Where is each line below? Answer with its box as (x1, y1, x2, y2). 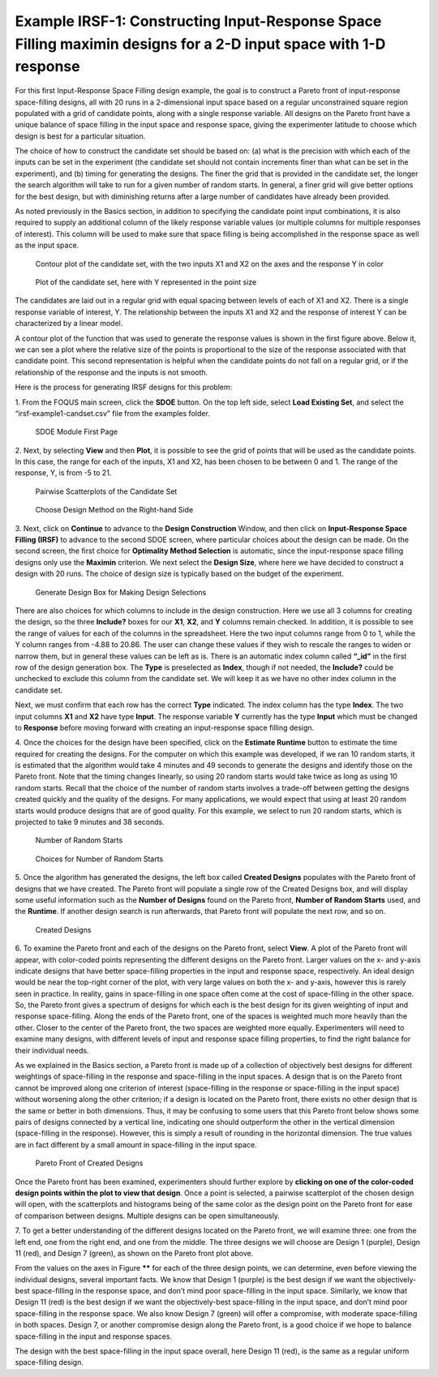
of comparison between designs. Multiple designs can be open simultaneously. (15, 1211, 280, 1220)
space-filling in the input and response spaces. (15, 1331, 173, 1341)
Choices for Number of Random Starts (35, 854, 164, 864)
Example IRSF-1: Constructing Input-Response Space (15, 12, 382, 30)
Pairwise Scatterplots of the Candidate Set (35, 487, 178, 496)
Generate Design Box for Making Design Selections (35, 587, 207, 597)
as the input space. (15, 240, 79, 251)
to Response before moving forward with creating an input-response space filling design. (15, 723, 315, 732)
